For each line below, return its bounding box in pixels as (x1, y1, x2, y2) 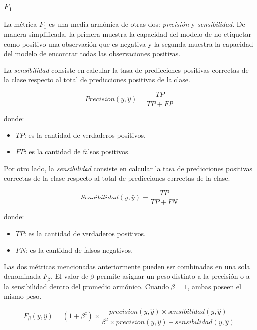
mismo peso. (4, 291, 42, 301)
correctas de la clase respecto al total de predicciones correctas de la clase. (4, 173, 230, 183)
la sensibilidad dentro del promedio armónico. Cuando (4, 281, 169, 291)
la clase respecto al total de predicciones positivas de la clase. (4, 74, 190, 85)
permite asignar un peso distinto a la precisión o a (96, 271, 250, 281)
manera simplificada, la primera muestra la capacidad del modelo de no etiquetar (4, 28, 251, 39)
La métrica (4, 19, 37, 29)
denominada (4, 271, 41, 281)
